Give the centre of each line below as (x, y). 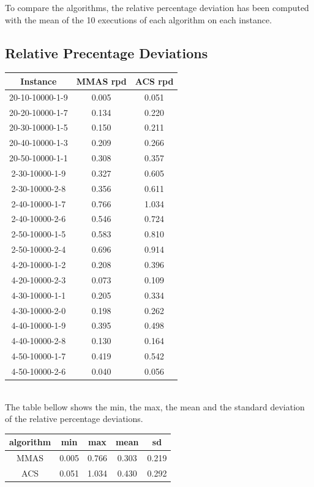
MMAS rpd (101, 81)
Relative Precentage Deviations (107, 52)
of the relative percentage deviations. (74, 419)
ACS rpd (154, 81)
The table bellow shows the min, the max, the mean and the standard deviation (155, 406)
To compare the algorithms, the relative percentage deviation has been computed (157, 7)
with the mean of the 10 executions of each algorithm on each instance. (139, 19)
